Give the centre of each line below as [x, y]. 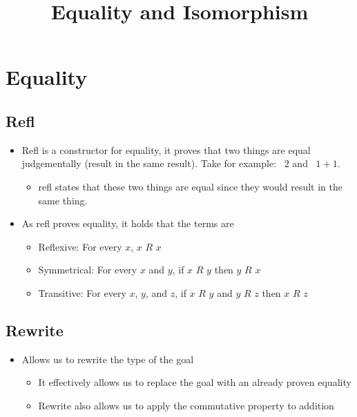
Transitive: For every [82, 292]
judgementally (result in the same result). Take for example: [149, 163]
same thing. [63, 200]
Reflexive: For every [80, 246]
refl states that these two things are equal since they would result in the [190, 186]
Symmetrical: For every [88, 270]
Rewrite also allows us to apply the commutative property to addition [186, 405]
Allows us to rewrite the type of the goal [108, 359]
